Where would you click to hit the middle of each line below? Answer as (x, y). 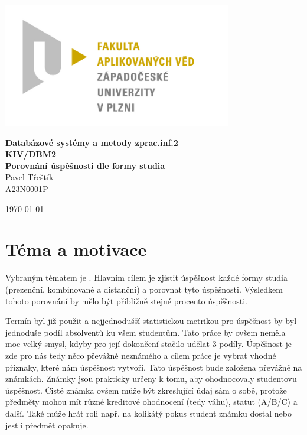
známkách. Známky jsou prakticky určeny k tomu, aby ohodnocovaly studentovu (151, 379)
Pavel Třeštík (30, 177)
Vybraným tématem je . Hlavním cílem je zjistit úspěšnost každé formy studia (146, 277)
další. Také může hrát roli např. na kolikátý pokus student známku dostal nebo (149, 413)
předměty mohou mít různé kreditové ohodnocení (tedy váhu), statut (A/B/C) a (151, 402)
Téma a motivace (76, 249)
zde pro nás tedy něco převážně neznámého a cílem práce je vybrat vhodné (141, 355)
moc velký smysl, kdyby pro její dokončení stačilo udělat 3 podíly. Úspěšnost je (149, 344)
